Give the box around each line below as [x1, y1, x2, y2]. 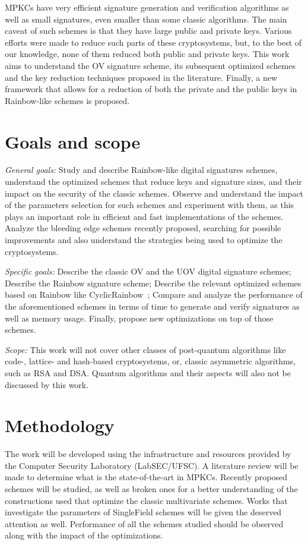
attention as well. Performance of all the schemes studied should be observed [5, 517, 284, 530]
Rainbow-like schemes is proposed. [5, 94, 130, 106]
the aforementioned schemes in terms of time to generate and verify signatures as [5, 300, 300, 312]
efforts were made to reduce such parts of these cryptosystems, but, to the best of [5, 36, 302, 48]
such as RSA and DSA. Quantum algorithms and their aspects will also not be [5, 366, 291, 379]
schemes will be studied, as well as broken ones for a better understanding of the [5, 483, 298, 495]
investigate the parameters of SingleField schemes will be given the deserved [5, 506, 282, 518]
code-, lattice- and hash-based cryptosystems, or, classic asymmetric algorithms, [5, 355, 296, 367]
